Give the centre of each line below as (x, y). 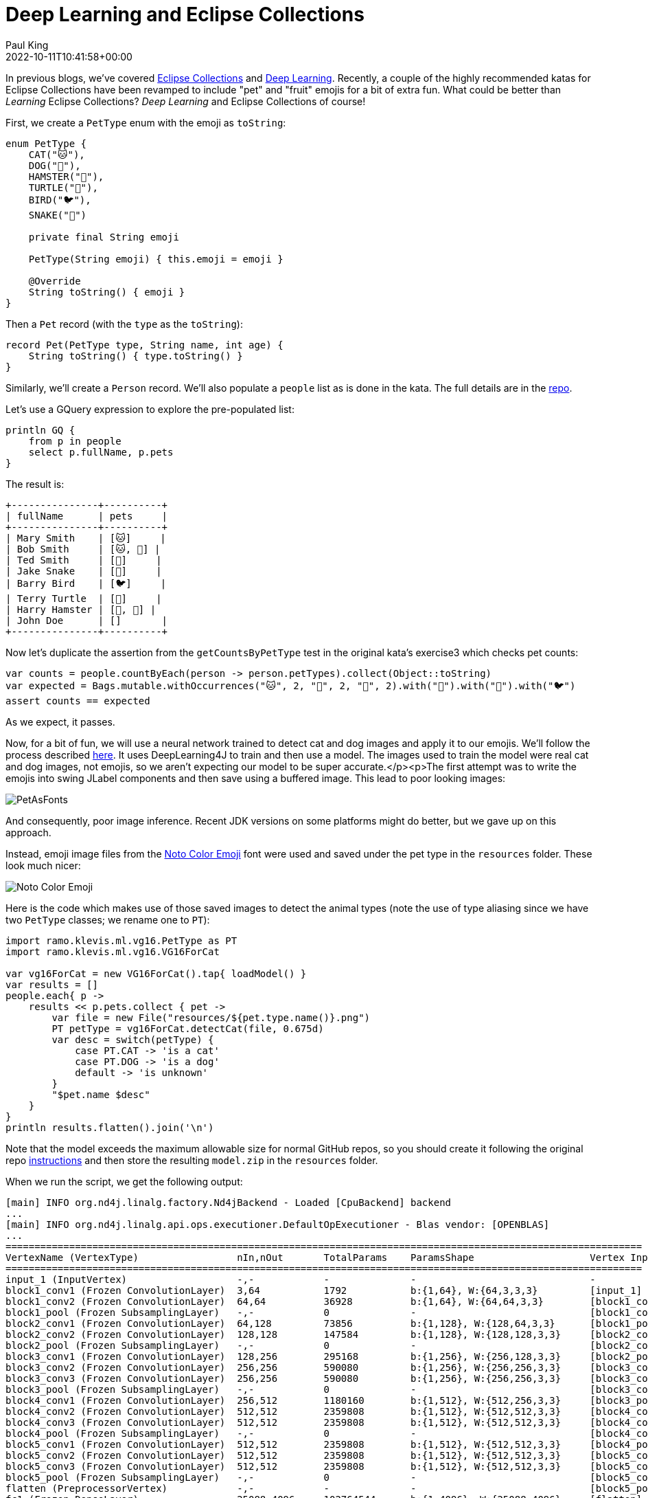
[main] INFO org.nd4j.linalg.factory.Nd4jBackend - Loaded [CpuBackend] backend (229, 1202)
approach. (28, 832)
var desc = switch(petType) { (133, 1039)
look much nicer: (43, 865)
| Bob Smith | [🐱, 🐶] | (83, 549)
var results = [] (52, 984)
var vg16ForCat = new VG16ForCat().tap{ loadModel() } (156, 973)
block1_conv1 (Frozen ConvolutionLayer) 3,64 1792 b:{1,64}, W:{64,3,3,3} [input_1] (324, 1290)
